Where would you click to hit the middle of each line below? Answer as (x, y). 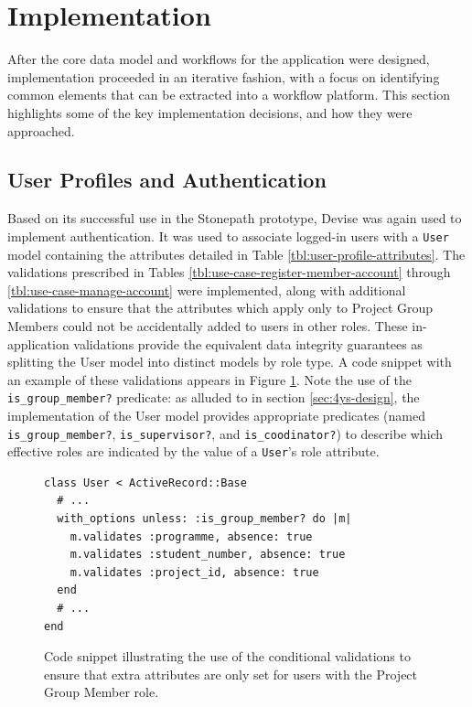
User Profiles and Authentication (167, 180)
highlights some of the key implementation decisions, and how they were (210, 112)
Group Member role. (102, 692)
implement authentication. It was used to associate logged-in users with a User (228, 236)
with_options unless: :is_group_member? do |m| (204, 519)
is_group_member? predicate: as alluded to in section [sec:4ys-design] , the (214, 397)
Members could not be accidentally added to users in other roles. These (208, 325)
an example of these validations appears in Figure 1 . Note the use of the (209, 379)
